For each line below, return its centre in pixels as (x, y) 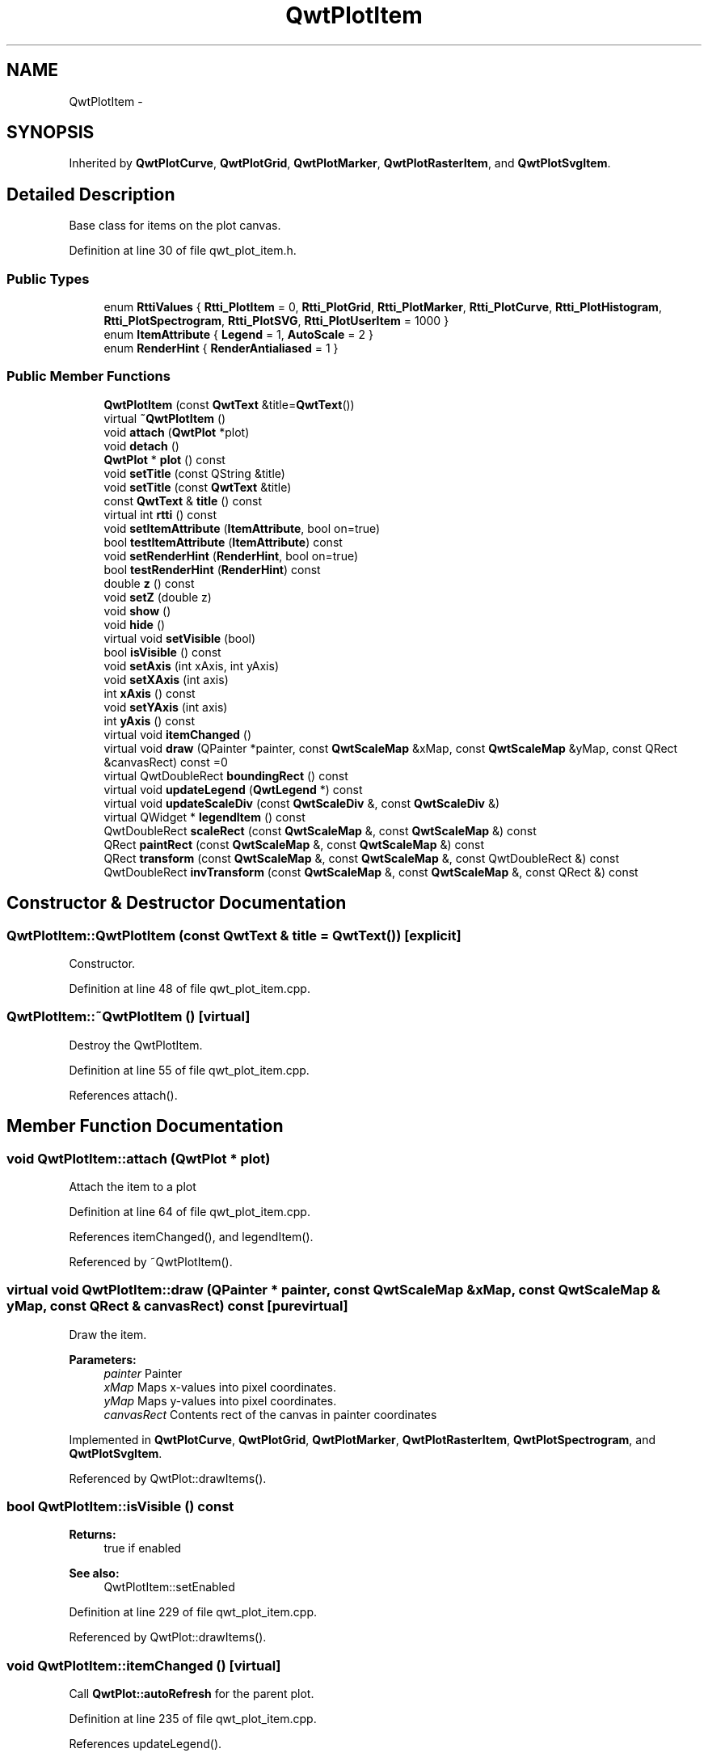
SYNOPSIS (51, 133)
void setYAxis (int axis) (166, 707)
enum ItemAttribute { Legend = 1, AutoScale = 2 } (238, 335)
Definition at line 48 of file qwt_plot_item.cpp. (190, 988)
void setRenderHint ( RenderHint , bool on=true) (231, 555)
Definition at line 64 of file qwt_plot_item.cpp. (190, 1211)
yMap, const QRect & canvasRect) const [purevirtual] (177, 1306)
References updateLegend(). (145, 1744)
